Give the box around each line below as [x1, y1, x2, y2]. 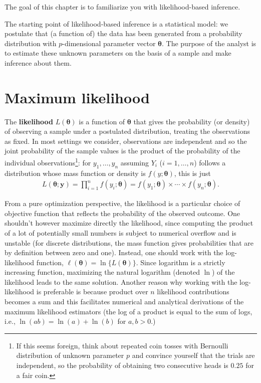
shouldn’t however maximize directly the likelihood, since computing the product [5, 218, 253, 228]
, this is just [174, 167, 211, 178]
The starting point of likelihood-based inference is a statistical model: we [5, 18, 228, 29]
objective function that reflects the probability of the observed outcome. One [5, 208, 240, 218]
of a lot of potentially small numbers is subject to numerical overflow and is [5, 227, 236, 238]
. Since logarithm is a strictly [136, 257, 225, 267]
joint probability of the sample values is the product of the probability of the [5, 145, 240, 156]
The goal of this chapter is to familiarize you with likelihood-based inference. [5, 2, 240, 12]
